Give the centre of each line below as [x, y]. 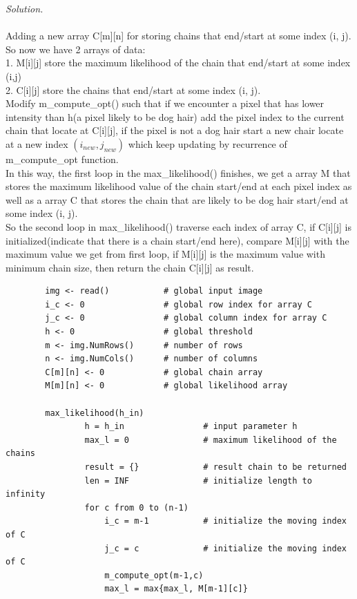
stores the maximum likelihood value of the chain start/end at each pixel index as [179, 186]
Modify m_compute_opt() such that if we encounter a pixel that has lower [165, 103]
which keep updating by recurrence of [208, 143]
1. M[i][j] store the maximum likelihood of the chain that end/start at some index [178, 63]
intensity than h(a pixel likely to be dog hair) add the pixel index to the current [175, 116]
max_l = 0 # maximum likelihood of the [211, 440]
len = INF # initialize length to [198, 481]
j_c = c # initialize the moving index [225, 548]
